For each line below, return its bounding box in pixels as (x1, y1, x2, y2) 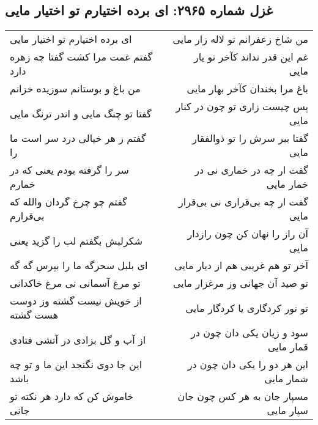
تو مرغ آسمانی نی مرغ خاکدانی (10, 276, 141, 290)
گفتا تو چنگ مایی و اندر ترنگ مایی (10, 106, 152, 120)
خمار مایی (266, 177, 308, 191)
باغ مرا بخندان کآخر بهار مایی (187, 81, 308, 96)
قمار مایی (267, 339, 308, 354)
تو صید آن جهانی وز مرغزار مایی (172, 276, 308, 290)
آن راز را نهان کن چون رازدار (187, 226, 308, 241)
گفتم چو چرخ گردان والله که (10, 194, 127, 209)
